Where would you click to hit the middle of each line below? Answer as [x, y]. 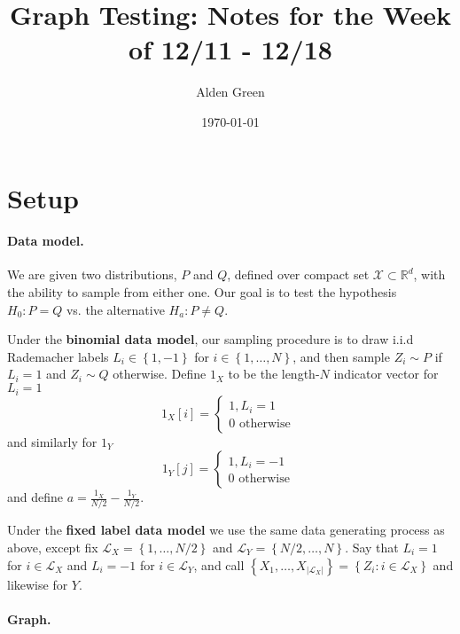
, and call [219, 564]
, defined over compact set [298, 274]
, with [429, 274]
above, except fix [53, 547]
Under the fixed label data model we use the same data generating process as [226, 530]
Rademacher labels [58, 356]
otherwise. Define [160, 374]
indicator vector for [386, 374]
